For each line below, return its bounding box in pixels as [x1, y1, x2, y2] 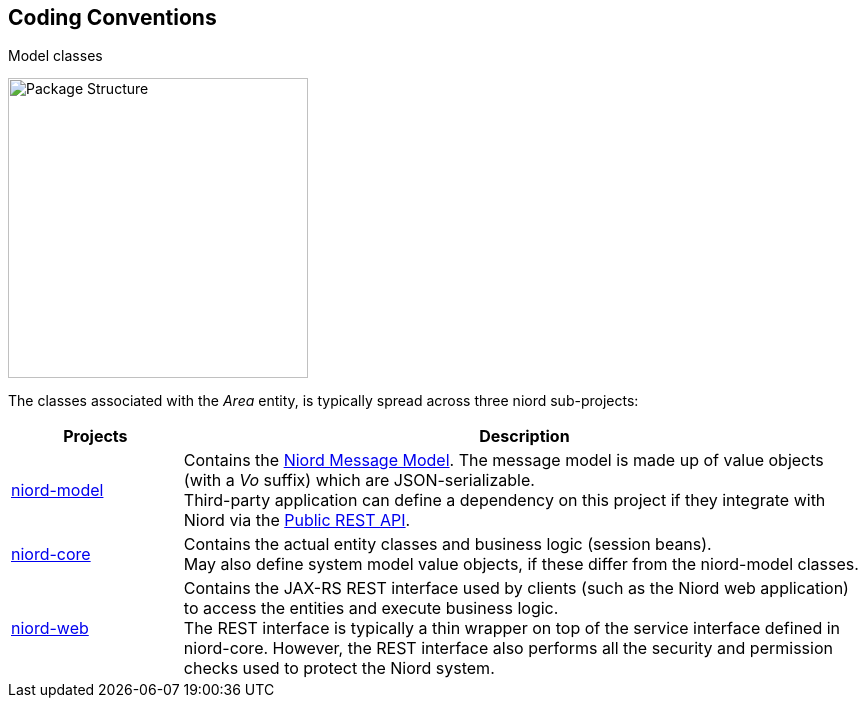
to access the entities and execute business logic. [183, 598, 559, 619]
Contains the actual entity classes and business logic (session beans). [183, 534, 712, 555]
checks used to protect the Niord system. [183, 658, 495, 679]
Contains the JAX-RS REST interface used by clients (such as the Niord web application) [183, 578, 849, 599]
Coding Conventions [8, 5, 217, 30]
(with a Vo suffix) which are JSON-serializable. [183, 470, 535, 491]
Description [479, 426, 570, 447]
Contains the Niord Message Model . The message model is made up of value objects [183, 450, 824, 471]
